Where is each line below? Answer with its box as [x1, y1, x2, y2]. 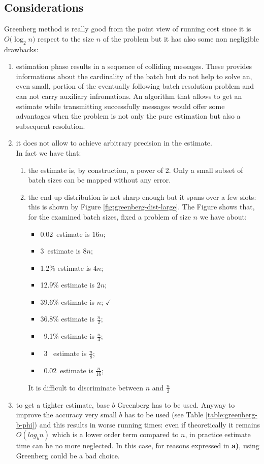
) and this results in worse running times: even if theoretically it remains [34, 419, 260, 430]
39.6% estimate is [40, 296, 95, 307]
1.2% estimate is [40, 262, 91, 273]
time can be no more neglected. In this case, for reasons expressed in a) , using [16, 440, 259, 451]
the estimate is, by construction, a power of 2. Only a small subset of [28, 164, 243, 175]
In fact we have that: [16, 147, 81, 158]
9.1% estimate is [44, 331, 95, 341]
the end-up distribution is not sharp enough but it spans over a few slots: [28, 191, 256, 202]
